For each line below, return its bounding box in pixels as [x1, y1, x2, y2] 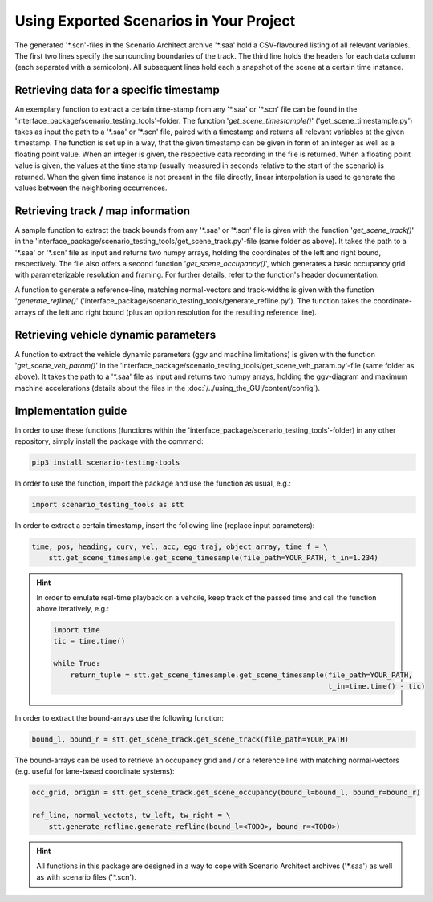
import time [53, 626, 100, 635]
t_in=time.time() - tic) [327, 682, 426, 690]
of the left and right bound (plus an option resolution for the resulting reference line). [37, 307, 317, 317]
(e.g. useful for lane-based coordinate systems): [14, 766, 175, 776]
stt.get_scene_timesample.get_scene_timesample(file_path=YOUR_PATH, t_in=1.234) [48, 554, 378, 563]
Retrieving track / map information [14, 204, 191, 217]
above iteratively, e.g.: [36, 604, 110, 614]
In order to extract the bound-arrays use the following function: [14, 713, 224, 722]
